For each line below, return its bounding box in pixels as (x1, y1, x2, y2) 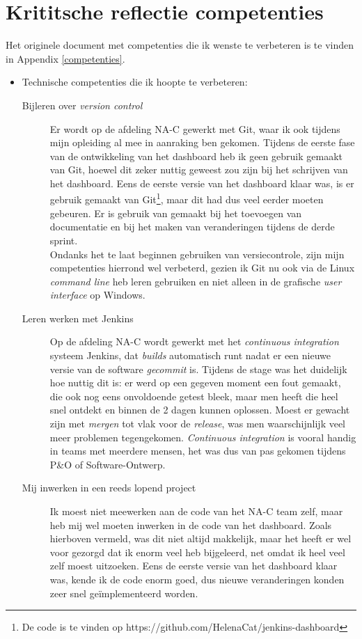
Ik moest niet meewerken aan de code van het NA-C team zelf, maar (49, 504, 343, 518)
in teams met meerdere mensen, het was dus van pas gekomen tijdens (49, 443, 346, 458)
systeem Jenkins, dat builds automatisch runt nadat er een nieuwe (49, 348, 331, 363)
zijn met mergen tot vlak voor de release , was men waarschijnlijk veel (49, 416, 346, 431)
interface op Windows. (49, 287, 145, 302)
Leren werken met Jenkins (22, 310, 134, 325)
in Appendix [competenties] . (6, 51, 125, 65)
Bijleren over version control (22, 97, 143, 112)
